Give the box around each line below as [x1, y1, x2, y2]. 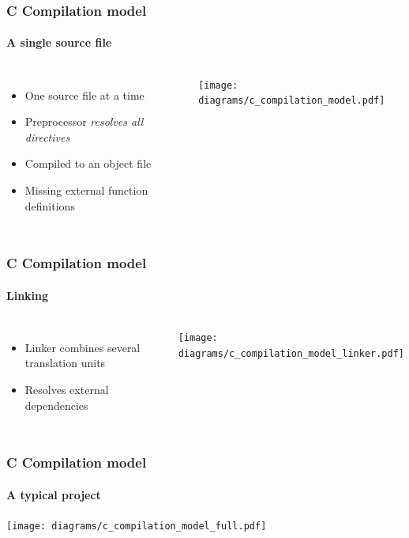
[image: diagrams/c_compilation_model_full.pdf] [6, 520, 267, 532]
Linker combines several [24, 339, 141, 355]
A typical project [6, 486, 101, 502]
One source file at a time [24, 86, 144, 103]
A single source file [6, 34, 112, 51]
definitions [24, 197, 75, 214]
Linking [6, 286, 49, 303]
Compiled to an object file [24, 155, 152, 172]
